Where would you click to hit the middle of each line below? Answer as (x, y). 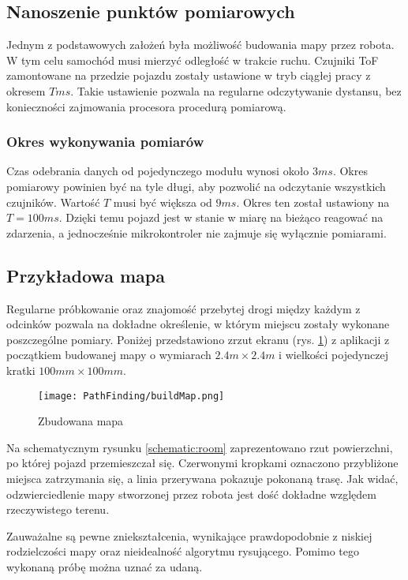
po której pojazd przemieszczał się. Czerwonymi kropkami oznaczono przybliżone (202, 463)
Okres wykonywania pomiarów (105, 142)
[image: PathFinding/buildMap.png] (131, 396)
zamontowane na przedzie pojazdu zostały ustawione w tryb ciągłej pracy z (189, 75)
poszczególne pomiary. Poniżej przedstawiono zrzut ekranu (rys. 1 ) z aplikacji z (198, 339)
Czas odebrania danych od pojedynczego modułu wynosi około (158, 171)
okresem (26, 90)
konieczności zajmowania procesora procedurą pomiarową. (146, 106)
